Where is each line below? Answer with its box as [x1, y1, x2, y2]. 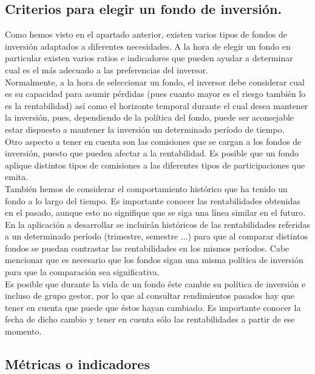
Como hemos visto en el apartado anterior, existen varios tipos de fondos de [5, 28, 287, 41]
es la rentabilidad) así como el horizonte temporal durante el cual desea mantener [5, 99, 308, 112]
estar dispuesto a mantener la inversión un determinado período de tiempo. [5, 122, 285, 135]
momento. [5, 325, 42, 338]
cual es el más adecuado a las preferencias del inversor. [5, 63, 208, 76]
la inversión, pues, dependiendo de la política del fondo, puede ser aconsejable [5, 111, 294, 124]
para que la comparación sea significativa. [5, 265, 160, 278]
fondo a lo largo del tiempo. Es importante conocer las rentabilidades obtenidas [5, 194, 300, 207]
